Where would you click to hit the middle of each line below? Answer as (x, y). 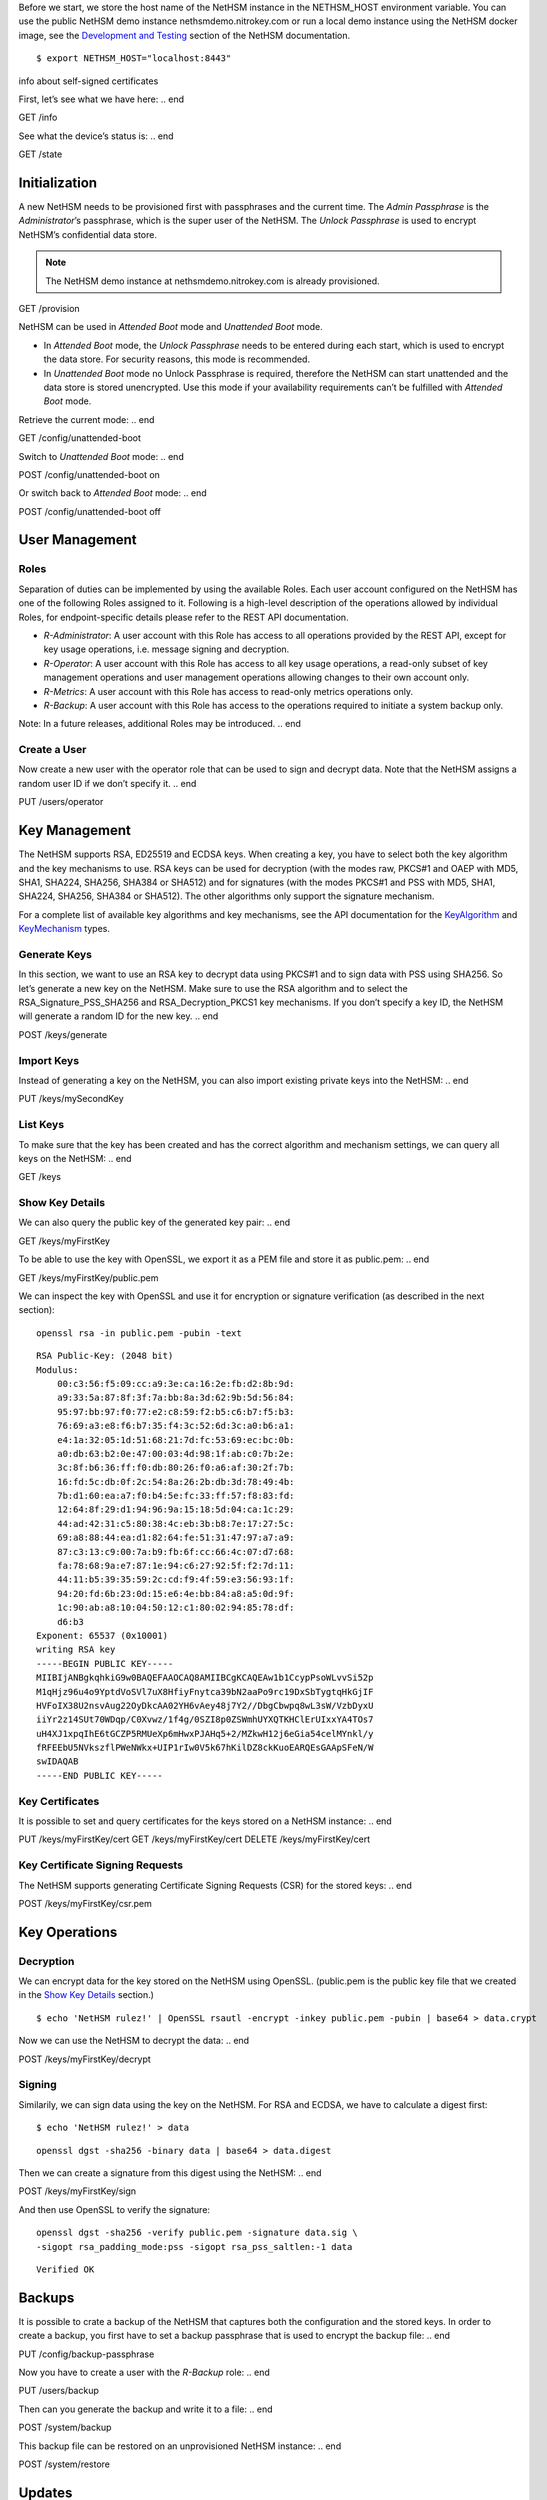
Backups (46, 2297)
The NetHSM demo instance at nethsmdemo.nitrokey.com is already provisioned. (212, 281)
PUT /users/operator (61, 802)
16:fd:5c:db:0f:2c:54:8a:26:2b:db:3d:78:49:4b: (175, 1481)
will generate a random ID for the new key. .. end (118, 1016)
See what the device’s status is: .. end (96, 136)
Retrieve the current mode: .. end (86, 419)
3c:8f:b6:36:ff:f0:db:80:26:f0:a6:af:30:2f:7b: (175, 1468)
